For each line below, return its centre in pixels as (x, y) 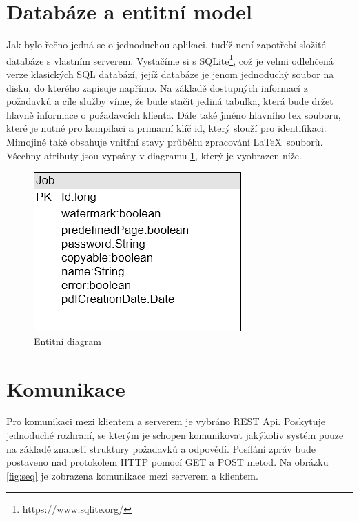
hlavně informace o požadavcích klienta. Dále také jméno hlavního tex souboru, (174, 114)
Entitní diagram (68, 341)
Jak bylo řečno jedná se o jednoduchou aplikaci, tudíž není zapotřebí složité (166, 45)
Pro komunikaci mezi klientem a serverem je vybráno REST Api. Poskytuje (166, 421)
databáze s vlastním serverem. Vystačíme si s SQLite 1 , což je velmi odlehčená (170, 59)
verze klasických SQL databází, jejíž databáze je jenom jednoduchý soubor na (170, 73)
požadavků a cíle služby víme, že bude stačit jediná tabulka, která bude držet (170, 101)
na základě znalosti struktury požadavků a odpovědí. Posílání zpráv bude (161, 448)
